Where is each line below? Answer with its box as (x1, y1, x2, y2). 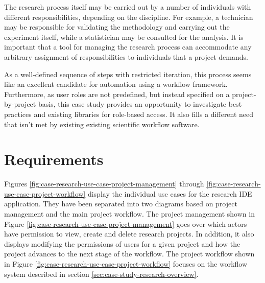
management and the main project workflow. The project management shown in (4, 208, 255, 219)
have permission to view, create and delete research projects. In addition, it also (4, 228, 254, 239)
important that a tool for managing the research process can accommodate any (4, 41, 252, 52)
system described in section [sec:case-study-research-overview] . (4, 268, 199, 279)
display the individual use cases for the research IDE (87, 188, 252, 199)
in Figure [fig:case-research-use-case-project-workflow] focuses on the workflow (4, 258, 248, 269)
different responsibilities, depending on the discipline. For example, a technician (4, 11, 253, 22)
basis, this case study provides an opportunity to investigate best (38, 99, 242, 109)
